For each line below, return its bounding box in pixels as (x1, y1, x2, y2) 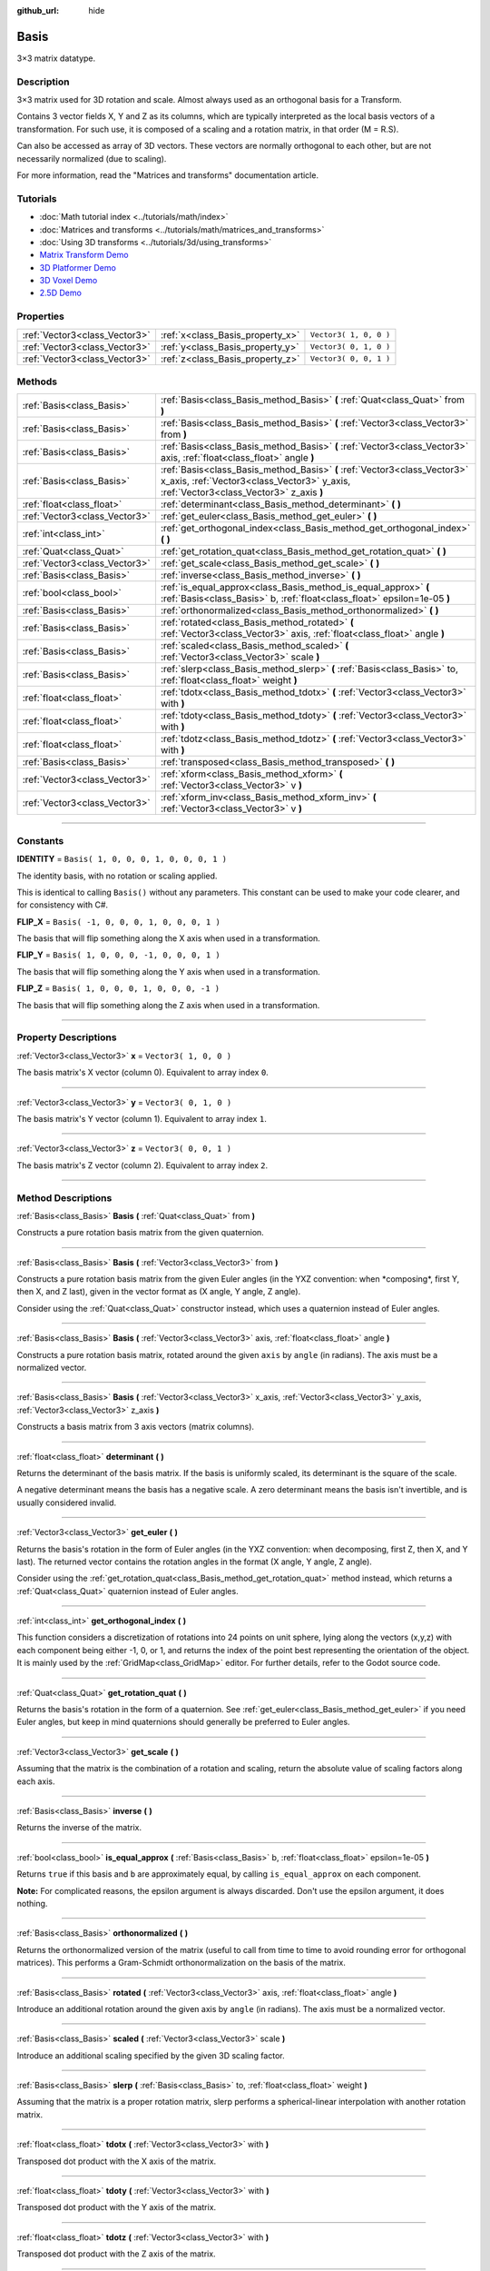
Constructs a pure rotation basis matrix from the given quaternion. (16, 1227, 265, 1238)
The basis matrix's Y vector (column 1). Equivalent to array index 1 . (16, 1113, 267, 1124)
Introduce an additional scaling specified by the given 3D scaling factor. (16, 2049, 285, 2061)
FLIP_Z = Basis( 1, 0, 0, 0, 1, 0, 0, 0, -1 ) (16, 983, 220, 994)
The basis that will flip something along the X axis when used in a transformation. (16, 933, 321, 944)
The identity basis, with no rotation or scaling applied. (16, 870, 218, 881)
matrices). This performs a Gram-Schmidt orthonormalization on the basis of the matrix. (16, 1958, 347, 1969)
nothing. (16, 1898, 48, 1909)
